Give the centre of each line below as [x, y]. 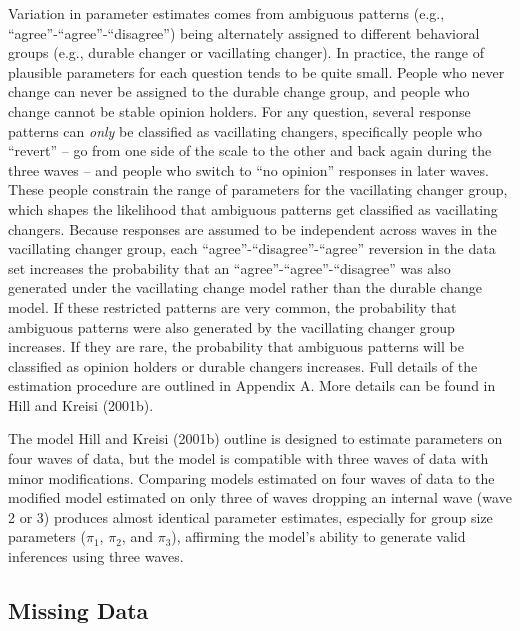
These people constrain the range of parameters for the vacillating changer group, [258, 189]
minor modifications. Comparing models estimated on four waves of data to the [251, 477]
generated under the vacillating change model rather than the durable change [245, 287]
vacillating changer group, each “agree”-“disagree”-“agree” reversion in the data [252, 248]
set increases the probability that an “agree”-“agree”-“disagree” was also [229, 267]
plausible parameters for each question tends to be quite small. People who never [256, 71]
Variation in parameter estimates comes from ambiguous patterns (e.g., [226, 13]
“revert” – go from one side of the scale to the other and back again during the [250, 150]
